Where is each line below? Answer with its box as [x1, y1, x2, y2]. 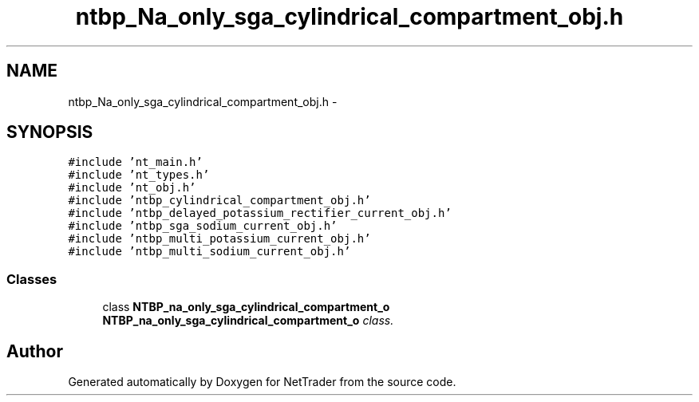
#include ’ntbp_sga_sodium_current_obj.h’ [68, 219, 338, 233]
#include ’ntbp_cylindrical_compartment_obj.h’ [68, 194, 371, 207]
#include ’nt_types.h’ [68, 168, 210, 182]
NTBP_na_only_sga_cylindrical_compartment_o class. [102, 313, 394, 328]
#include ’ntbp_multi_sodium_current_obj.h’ [68, 245, 351, 258]
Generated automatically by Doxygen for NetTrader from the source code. [68, 375, 456, 389]
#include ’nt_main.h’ [68, 156, 203, 169]
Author [6, 341, 63, 361]
